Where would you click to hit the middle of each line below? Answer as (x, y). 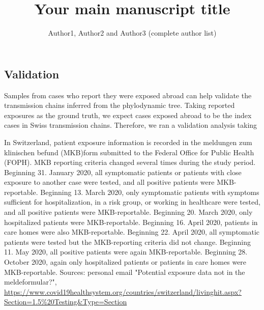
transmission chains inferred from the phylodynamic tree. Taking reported (120, 105)
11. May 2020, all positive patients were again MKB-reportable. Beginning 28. (126, 252)
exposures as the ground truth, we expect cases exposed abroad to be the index (128, 115)
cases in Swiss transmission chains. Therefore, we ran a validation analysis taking (131, 125)
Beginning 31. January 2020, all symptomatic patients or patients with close (123, 172)
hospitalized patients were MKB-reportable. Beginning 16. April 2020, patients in (131, 222)
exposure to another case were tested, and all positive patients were (109, 182)
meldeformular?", (31, 282)
